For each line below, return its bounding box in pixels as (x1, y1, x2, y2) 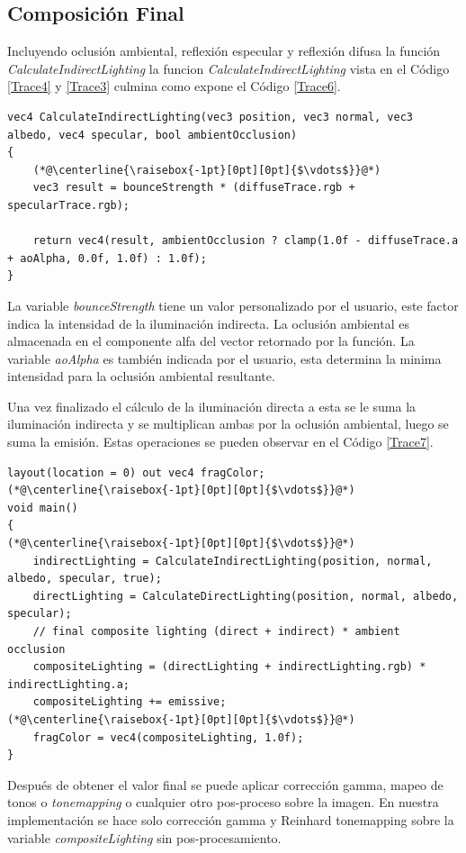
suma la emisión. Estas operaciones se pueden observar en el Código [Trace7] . (7, 432, 434, 451)
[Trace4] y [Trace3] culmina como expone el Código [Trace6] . (7, 77, 341, 95)
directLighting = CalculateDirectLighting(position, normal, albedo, (32, 589, 459, 603)
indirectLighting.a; (7, 677, 130, 691)
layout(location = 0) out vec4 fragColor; (7, 466, 265, 479)
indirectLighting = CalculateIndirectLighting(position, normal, (32, 554, 433, 567)
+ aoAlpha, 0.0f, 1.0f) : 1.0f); (7, 251, 207, 265)
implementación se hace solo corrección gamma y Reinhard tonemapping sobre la (7, 810, 454, 829)
